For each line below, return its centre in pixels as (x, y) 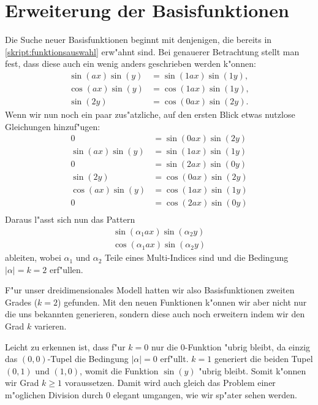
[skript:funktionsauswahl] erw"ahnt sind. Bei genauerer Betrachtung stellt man (152, 51)
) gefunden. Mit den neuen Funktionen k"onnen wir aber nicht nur (182, 302)
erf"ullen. (66, 269)
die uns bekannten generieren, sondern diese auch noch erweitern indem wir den (155, 314)
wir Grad (22, 383)
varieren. (50, 326)
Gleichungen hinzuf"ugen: (53, 126)
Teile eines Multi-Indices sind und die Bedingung (197, 257)
